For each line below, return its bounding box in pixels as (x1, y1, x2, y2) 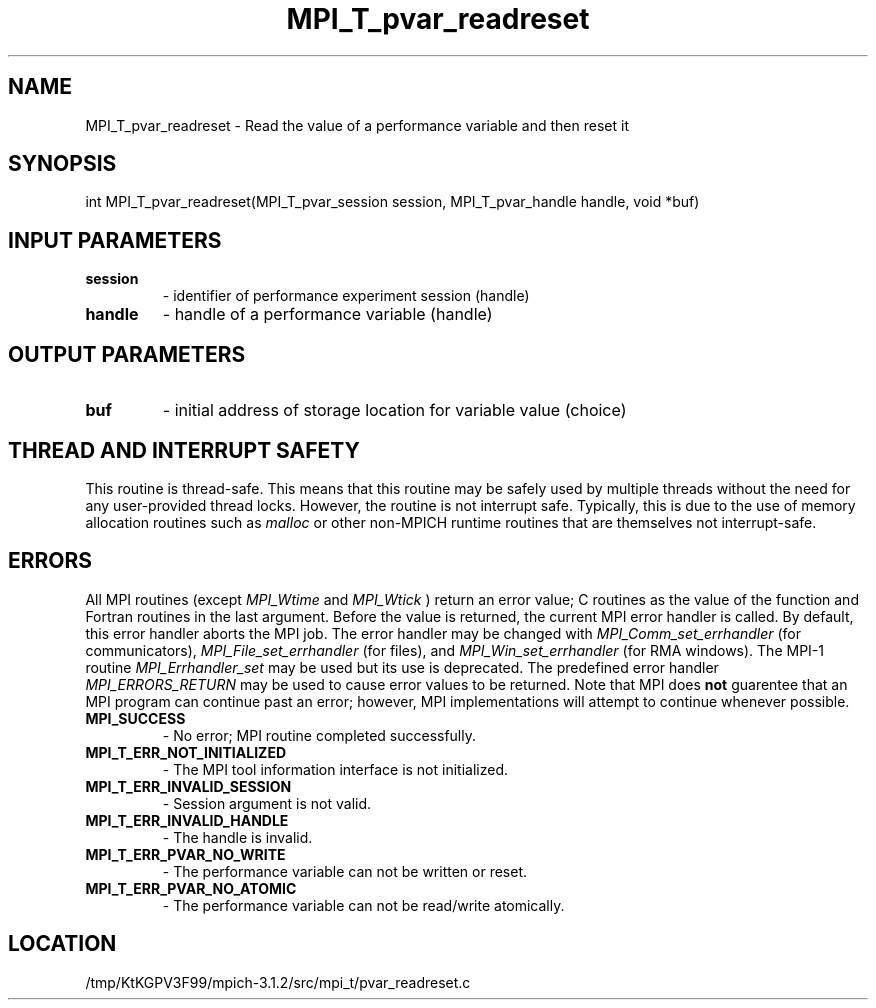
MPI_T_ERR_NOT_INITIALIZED (85, 743, 286, 761)
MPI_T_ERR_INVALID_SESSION (85, 777, 292, 795)
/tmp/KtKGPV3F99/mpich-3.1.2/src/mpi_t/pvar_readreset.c (85, 973, 471, 991)
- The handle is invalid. (162, 828, 313, 846)
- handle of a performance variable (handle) (162, 304, 493, 325)
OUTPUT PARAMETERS (8, 341, 246, 367)
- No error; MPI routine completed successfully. (162, 726, 477, 744)
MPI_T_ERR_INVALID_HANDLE (85, 811, 289, 829)
